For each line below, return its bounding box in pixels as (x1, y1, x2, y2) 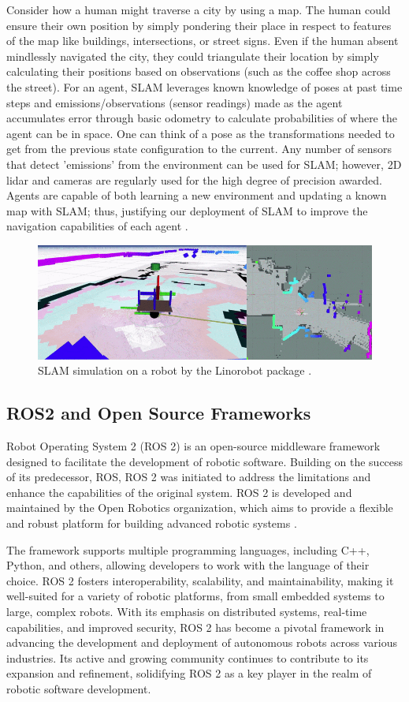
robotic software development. (6, 680, 151, 696)
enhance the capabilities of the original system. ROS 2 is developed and (6, 484, 352, 500)
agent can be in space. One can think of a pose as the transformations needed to (6, 125, 395, 141)
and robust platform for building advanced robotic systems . (6, 514, 297, 531)
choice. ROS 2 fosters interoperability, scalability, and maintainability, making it (6, 572, 394, 588)
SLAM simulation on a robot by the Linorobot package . (38, 362, 312, 379)
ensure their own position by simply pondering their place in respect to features (6, 17, 392, 33)
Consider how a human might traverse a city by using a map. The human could (6, 2, 391, 17)
